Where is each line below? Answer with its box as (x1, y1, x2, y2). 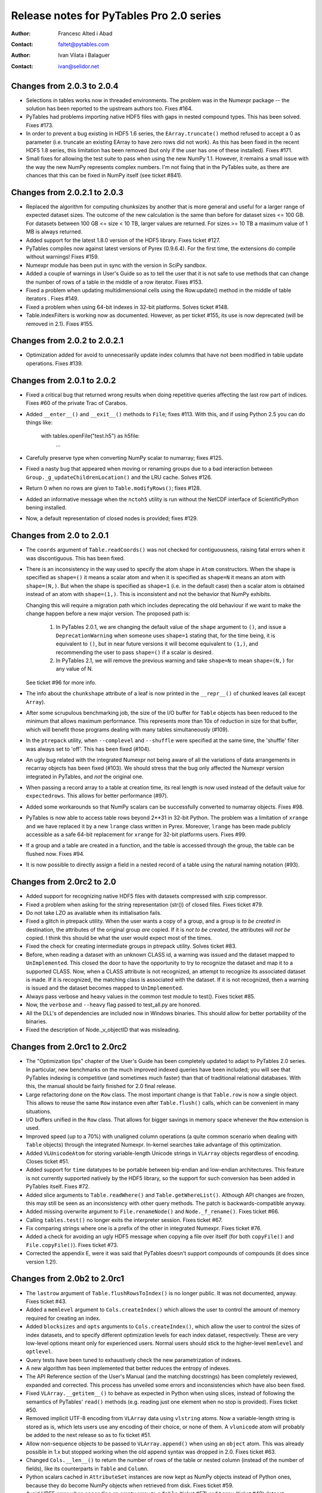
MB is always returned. (26, 228, 83, 235)
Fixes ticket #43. (26, 1298, 67, 1305)
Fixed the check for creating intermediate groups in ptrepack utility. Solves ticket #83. (26, 942, 237, 950)
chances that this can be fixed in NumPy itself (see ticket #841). (26, 172, 183, 179)
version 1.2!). (26, 1258, 58, 1265)
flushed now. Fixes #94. (26, 850, 85, 857)
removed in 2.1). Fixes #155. (26, 320, 94, 327)
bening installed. (26, 504, 67, 511)
